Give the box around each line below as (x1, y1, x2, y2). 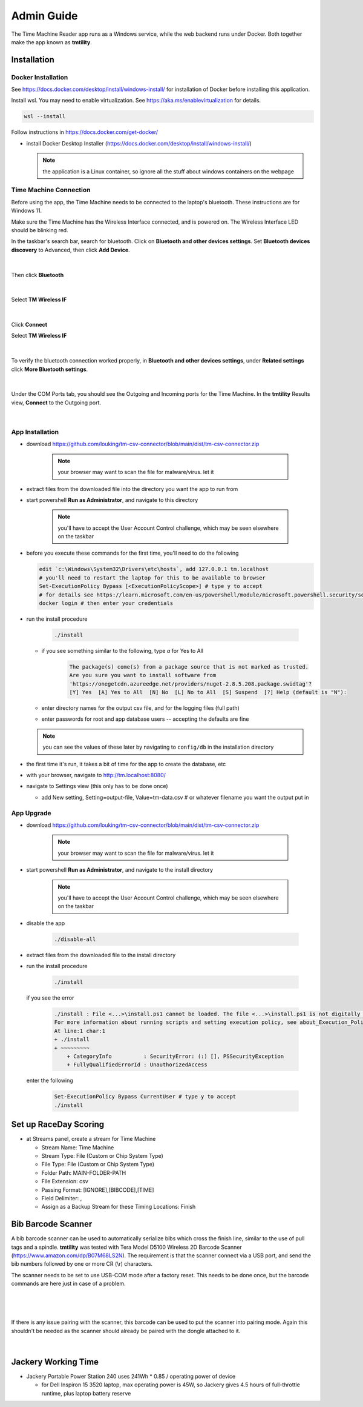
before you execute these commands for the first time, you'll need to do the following (26, 549, 239, 557)
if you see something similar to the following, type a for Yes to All (41, 647, 204, 654)
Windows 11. (11, 207, 42, 215)
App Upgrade (11, 809, 51, 817)
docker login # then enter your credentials (39, 600, 174, 606)
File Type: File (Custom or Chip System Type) (41, 1161, 154, 1168)
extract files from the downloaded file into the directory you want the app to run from (26, 485, 238, 492)
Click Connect (11, 321, 48, 329)
